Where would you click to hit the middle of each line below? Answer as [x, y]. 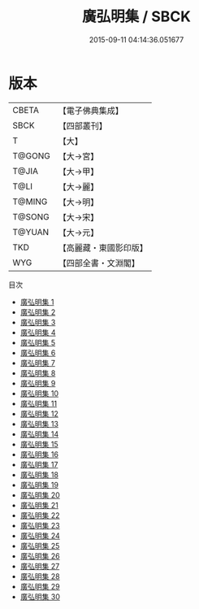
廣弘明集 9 [38, 383]
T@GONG [31, 155]
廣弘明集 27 [40, 566]
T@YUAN [31, 232]
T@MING [30, 202]
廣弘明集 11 [39, 403]
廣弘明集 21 [39, 505]
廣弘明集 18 [39, 474]
